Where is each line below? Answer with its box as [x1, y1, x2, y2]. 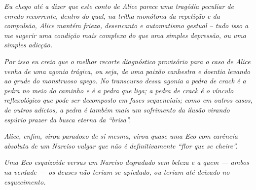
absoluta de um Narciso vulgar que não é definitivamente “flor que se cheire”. [4, 140, 238, 151]
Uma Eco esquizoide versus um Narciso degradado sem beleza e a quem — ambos [4, 157, 249, 167]
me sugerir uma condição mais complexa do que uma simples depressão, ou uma [4, 30, 246, 40]
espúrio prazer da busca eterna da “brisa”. [4, 114, 131, 124]
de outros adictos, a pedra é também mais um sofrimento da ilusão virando [4, 104, 230, 114]
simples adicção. [4, 39, 53, 50]
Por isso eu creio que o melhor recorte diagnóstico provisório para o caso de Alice [4, 56, 251, 66]
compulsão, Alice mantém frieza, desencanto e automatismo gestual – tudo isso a [4, 20, 249, 31]
